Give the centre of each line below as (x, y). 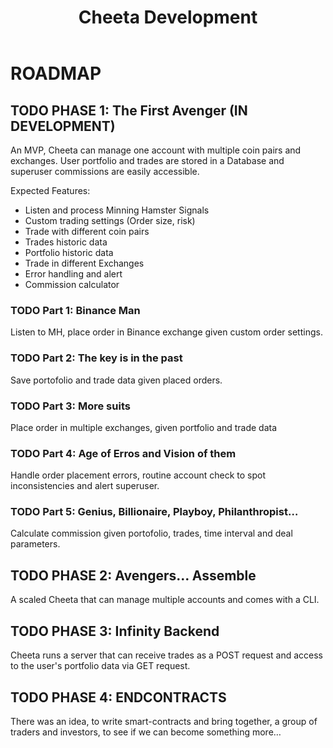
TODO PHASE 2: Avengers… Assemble (133, 575)
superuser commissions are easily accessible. (105, 171)
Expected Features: (50, 190)
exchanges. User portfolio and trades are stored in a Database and (147, 160)
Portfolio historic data (69, 252)
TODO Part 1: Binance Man (75, 310)
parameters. (35, 544)
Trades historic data (66, 242)
